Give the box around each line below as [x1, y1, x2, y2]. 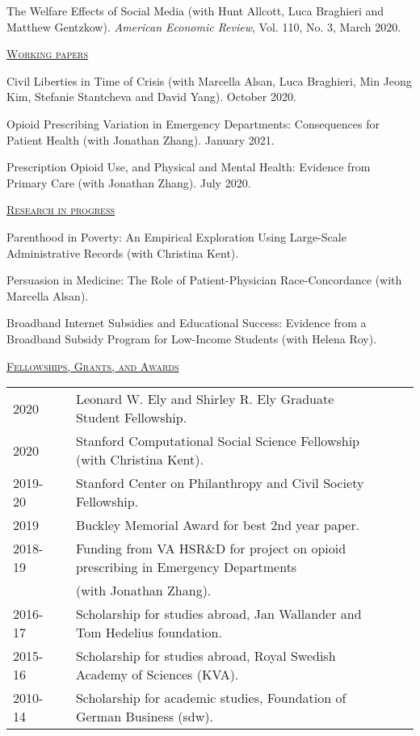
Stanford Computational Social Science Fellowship [75, 431, 359, 451]
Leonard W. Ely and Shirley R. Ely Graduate [75, 389, 334, 409]
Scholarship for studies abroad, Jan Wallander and [75, 604, 362, 624]
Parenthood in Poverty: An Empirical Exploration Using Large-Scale [6, 228, 346, 245]
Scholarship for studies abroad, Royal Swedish [75, 646, 336, 666]
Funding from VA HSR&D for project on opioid [75, 539, 346, 558]
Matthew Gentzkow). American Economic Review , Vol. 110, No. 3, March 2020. [6, 18, 401, 35]
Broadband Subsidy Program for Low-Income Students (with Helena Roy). [6, 330, 377, 347]
